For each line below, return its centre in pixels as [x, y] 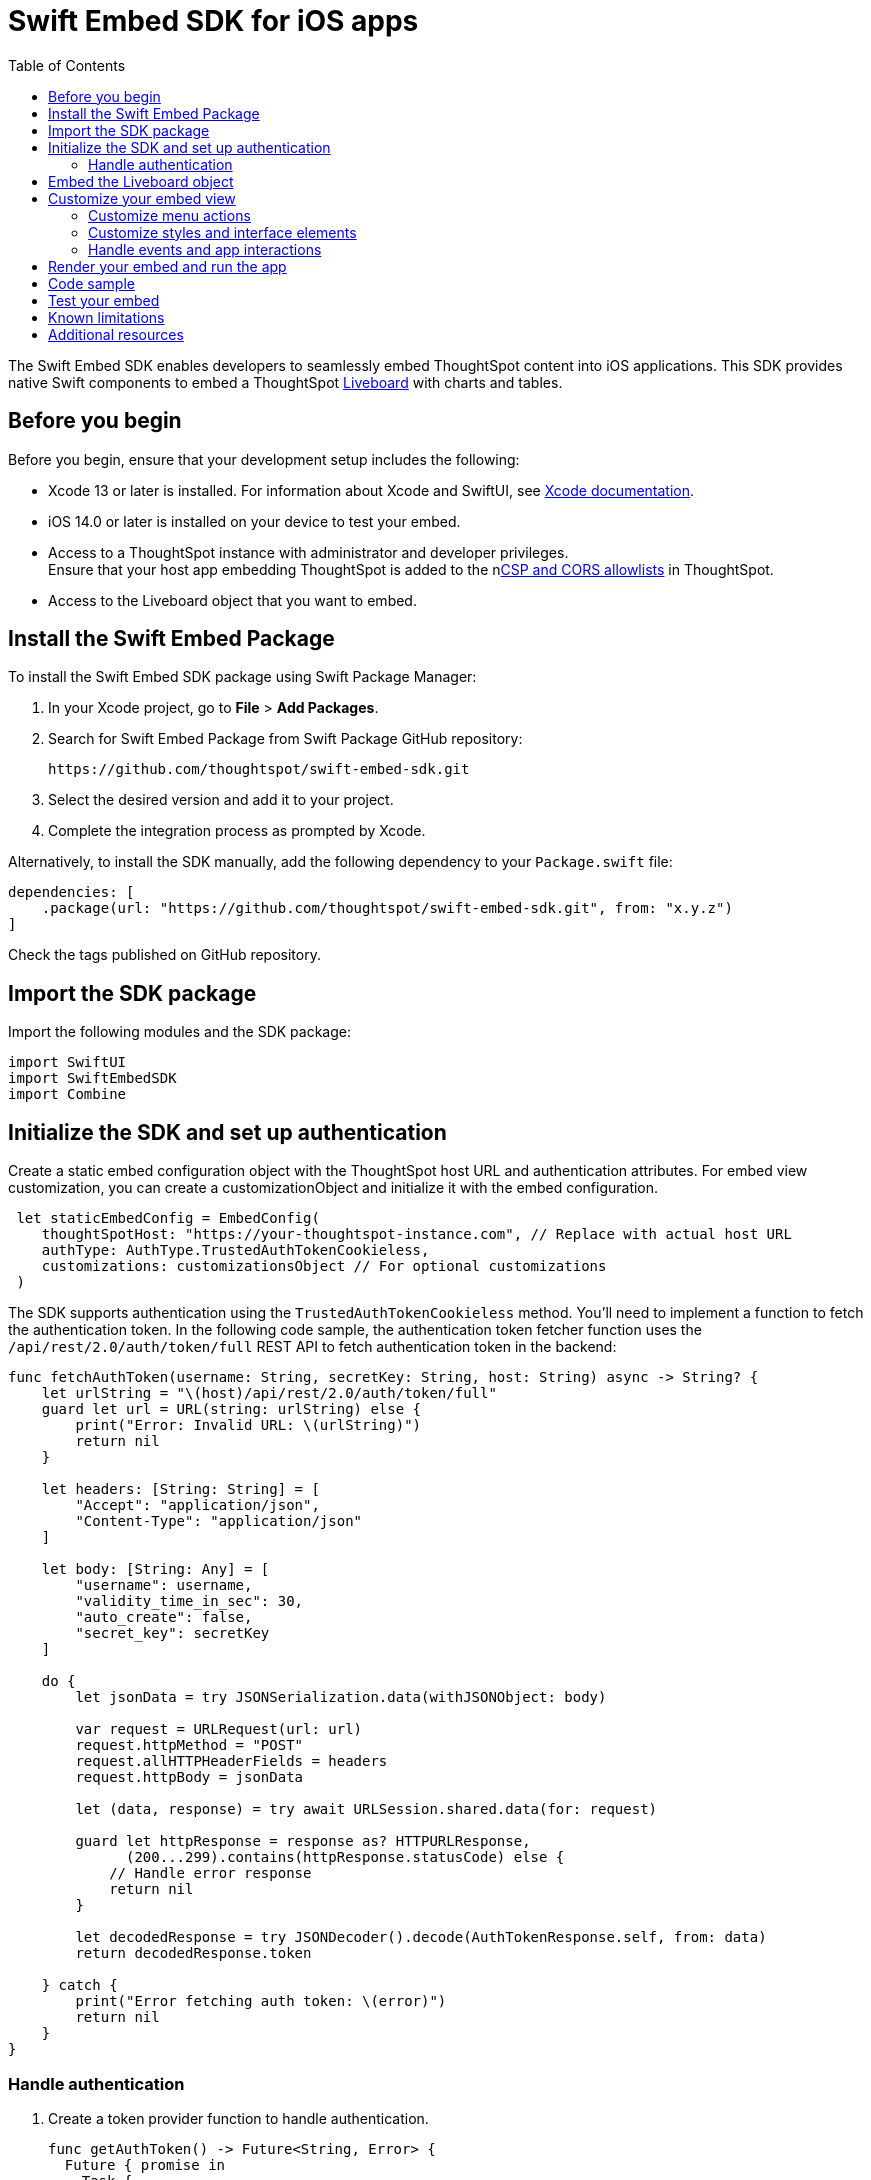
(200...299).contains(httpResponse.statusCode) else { [345, 1857]
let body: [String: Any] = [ [155, 1569]
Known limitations [106, 317]
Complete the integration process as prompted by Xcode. [237, 831]
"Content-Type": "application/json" [219, 1521]
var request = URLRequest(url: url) [219, 1729]
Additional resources [116, 334]
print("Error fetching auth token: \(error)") [261, 2001]
